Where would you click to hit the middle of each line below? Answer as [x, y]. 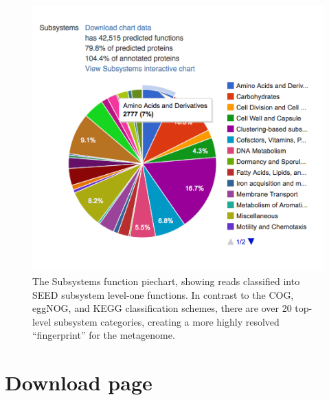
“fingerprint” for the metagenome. [104, 335]
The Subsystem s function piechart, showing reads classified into [166, 281]
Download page [79, 382]
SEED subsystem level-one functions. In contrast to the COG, [163, 294]
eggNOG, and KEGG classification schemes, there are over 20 [162, 308]
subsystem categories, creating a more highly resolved [167, 321]
